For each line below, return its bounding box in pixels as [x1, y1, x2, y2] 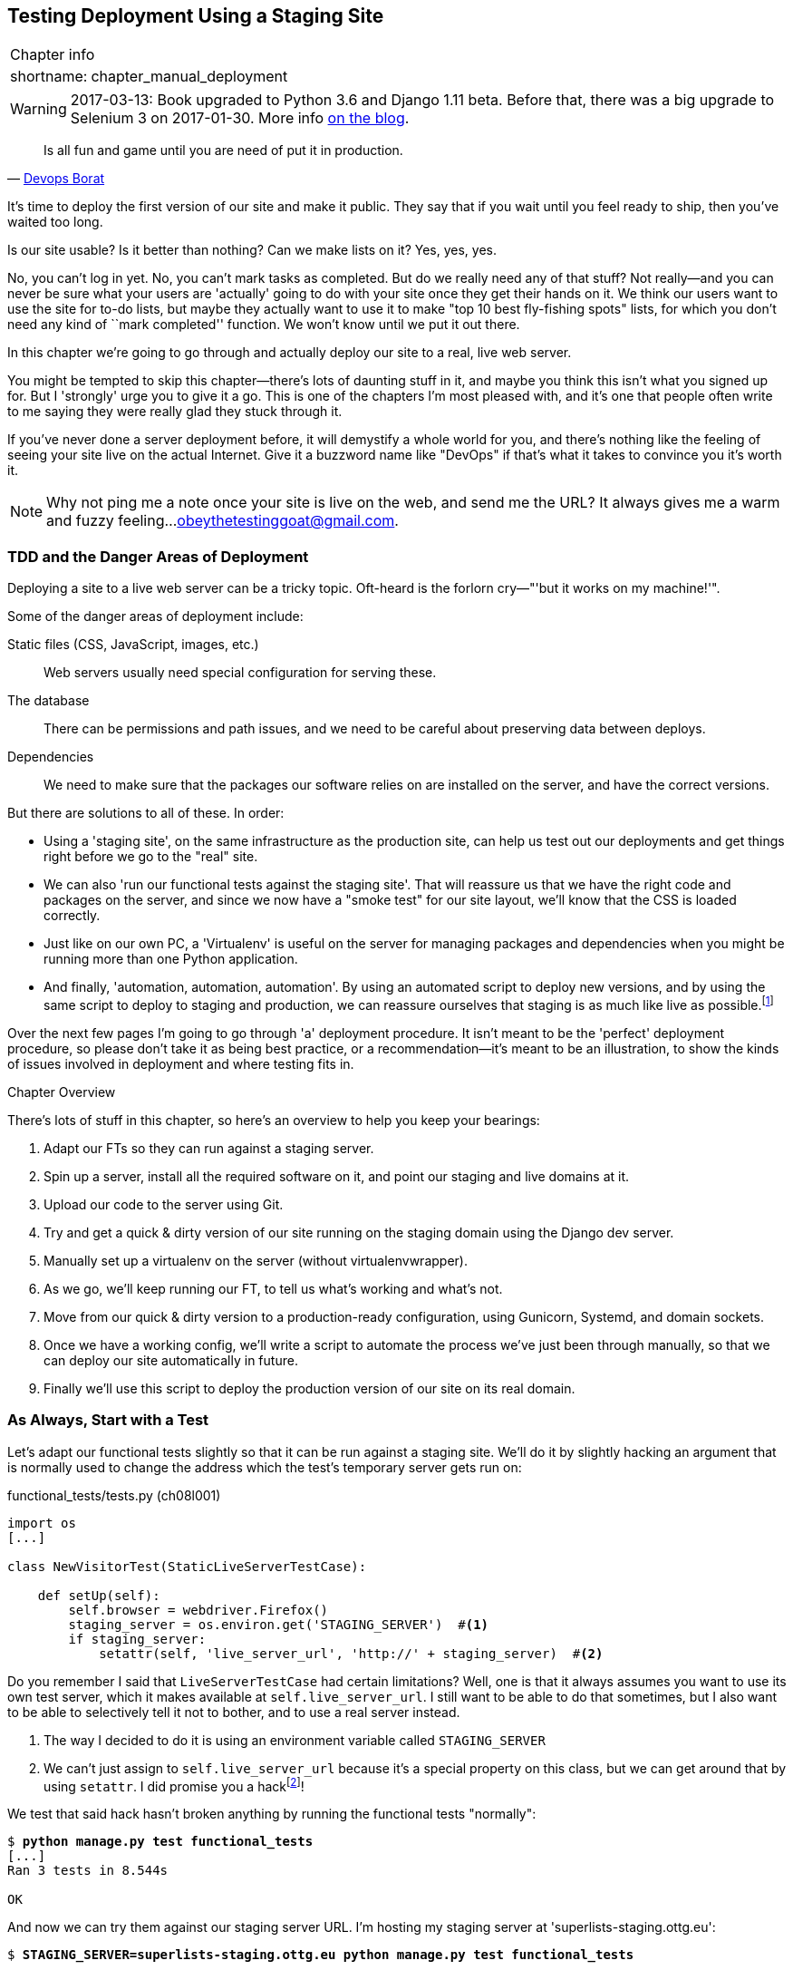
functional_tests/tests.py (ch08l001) [7, 1487, 221, 1503]
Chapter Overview [7, 1083, 116, 1100]
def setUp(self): [37, 1587, 160, 1603]
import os [7, 1515, 76, 1530]
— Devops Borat [7, 170, 105, 187]
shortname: [10, 67, 88, 86]
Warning [10, 100, 67, 119]
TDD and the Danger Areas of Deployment [7, 547, 309, 566]
